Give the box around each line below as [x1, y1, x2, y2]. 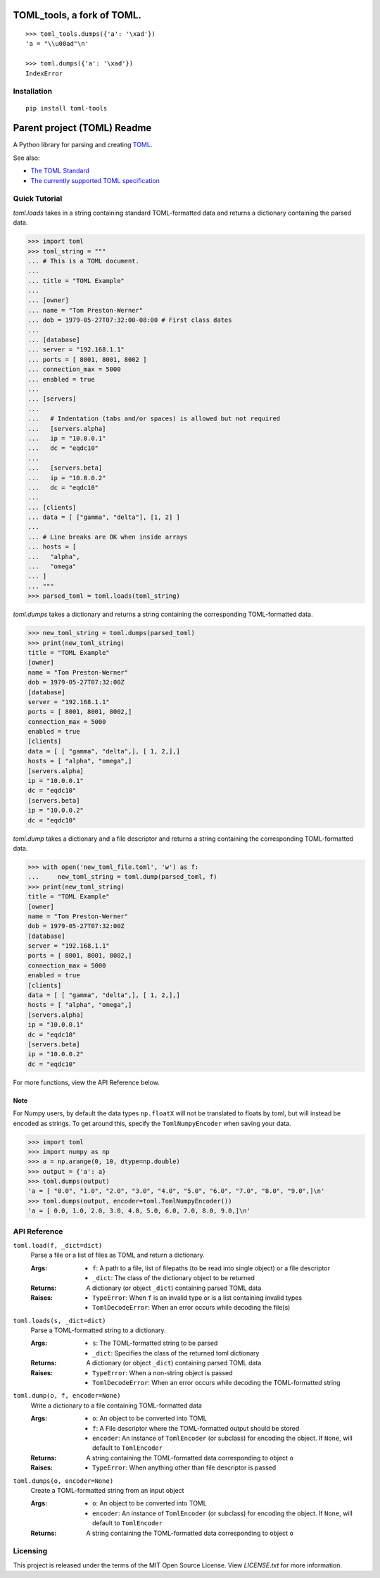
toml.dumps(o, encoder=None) [13, 1477, 114, 1485]
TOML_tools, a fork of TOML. [13, 9, 142, 21]
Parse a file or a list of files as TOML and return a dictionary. [30, 1251, 205, 1260]
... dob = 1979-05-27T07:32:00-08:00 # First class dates [27, 316, 232, 324]
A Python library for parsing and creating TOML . [13, 141, 153, 149]
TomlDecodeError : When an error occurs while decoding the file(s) [92, 1303, 291, 1312]
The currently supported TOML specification [30, 176, 160, 184]
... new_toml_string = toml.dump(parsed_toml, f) [27, 873, 217, 881]
